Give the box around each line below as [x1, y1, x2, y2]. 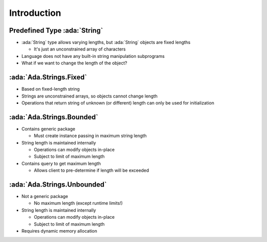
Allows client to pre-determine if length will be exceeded [34, 167, 149, 173]
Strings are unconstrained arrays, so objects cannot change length [21, 93, 158, 99]
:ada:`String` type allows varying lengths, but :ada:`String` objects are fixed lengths [21, 40, 190, 46]
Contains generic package [21, 126, 76, 132]
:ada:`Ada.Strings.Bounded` [9, 113, 98, 121]
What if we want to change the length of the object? [21, 60, 128, 66]
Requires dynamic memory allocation [21, 228, 97, 234]
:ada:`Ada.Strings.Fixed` [9, 73, 88, 82]
